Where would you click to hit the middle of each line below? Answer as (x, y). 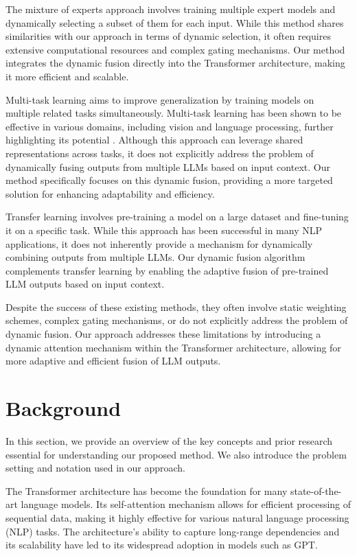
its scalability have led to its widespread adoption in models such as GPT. (162, 545)
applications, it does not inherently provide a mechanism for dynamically (159, 243)
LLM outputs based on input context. (85, 284)
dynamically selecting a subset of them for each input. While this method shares (175, 22)
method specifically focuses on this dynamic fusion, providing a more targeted (169, 180)
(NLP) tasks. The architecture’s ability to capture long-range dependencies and (173, 531)
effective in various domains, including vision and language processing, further (170, 126)
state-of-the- (316, 490)
